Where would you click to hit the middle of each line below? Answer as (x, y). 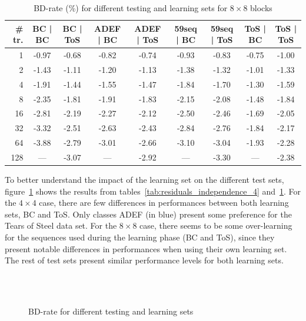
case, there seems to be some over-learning (216, 225)
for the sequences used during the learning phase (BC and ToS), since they (140, 237)
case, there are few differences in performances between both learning (164, 203)
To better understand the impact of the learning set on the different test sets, (144, 180)
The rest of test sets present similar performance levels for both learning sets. (144, 260)
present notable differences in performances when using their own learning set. (146, 248)
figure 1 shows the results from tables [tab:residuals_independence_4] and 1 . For (153, 191)
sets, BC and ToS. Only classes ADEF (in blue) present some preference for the (148, 214)
